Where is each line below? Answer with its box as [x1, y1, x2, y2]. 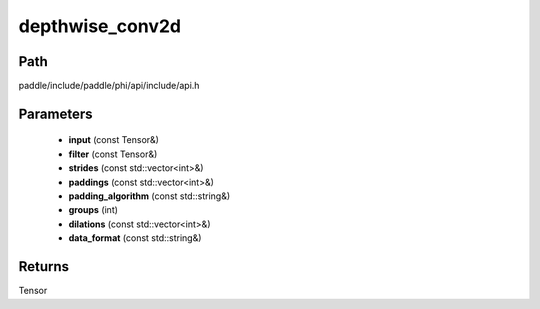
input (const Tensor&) [68, 134, 160, 146]
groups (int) [68, 204, 119, 216]
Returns [18, 258, 70, 275]
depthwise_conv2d [18, 15, 182, 37]
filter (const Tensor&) [68, 148, 158, 160]
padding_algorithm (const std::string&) [68, 190, 231, 202]
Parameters [18, 105, 93, 122]
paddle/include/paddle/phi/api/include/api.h [18, 80, 200, 92]
